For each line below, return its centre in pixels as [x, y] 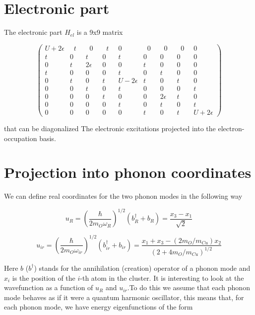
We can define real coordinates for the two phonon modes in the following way [123, 196]
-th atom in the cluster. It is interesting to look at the [162, 277]
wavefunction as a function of [49, 287]
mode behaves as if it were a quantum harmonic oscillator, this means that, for [124, 297]
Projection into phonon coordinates [128, 172]
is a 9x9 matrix [100, 32]
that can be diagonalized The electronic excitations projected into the [110, 128]
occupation [21, 138]
